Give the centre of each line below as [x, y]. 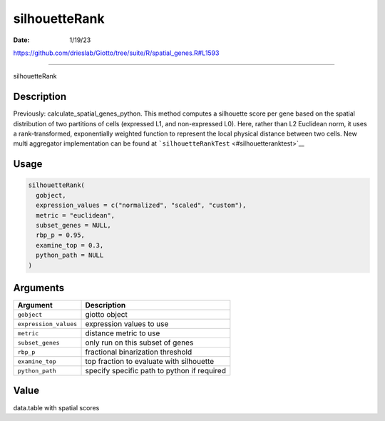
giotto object [106, 315]
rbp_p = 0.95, [61, 235]
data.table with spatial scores [56, 407]
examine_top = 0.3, [70, 245]
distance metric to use [123, 333]
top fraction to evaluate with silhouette [150, 362]
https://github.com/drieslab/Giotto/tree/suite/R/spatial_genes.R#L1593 [116, 53]
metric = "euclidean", [76, 215]
